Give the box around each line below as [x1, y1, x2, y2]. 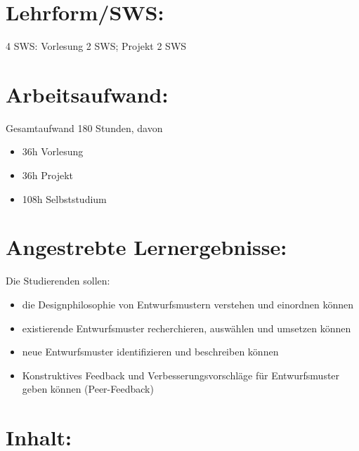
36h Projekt [22, 168, 73, 183]
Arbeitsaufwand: [6, 79, 169, 108]
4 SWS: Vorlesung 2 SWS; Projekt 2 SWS [6, 39, 187, 53]
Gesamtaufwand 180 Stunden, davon [6, 120, 163, 135]
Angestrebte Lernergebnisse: [6, 233, 287, 261]
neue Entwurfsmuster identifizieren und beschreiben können [22, 344, 279, 359]
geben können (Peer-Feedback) [22, 381, 154, 396]
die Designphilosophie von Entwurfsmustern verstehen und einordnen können [22, 296, 353, 311]
